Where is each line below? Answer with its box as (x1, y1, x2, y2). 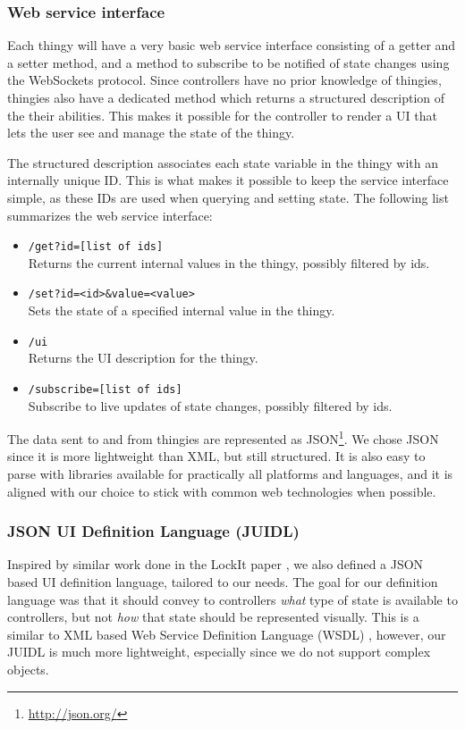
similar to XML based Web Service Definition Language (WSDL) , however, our (7, 624, 446, 643)
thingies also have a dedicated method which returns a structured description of (7, 88, 445, 106)
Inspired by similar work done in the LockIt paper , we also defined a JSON (7, 555, 424, 574)
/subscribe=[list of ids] (28, 382, 182, 396)
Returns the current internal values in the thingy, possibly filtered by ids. (28, 253, 430, 272)
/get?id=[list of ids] (28, 240, 164, 254)
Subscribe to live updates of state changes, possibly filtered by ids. (28, 396, 393, 415)
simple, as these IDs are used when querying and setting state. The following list (7, 188, 449, 206)
